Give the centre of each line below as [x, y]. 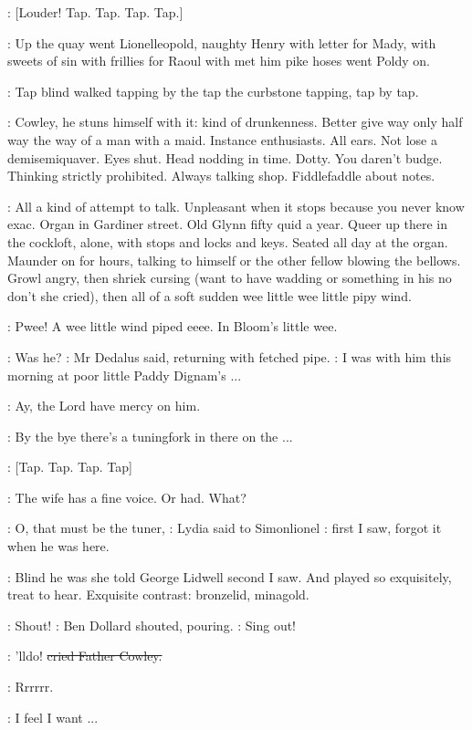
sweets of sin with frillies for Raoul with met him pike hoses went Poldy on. [219, 61]
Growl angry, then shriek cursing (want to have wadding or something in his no [230, 278]
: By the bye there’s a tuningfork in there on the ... [150, 436]
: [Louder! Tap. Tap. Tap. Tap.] [95, 12]
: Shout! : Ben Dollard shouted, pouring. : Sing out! [152, 625]
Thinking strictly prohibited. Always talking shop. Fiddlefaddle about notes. [221, 176]
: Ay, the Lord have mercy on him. [104, 406]
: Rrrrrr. [31, 687]
